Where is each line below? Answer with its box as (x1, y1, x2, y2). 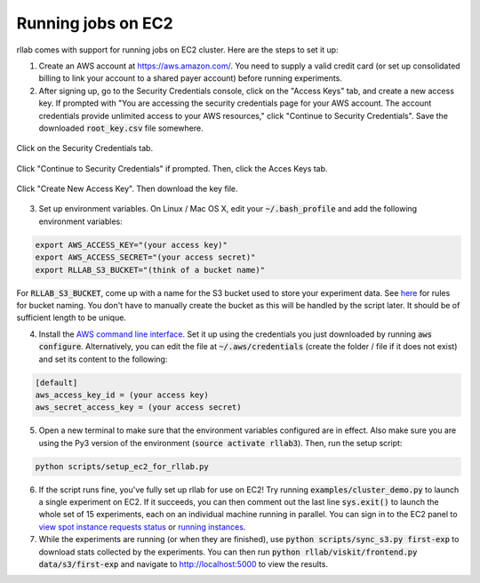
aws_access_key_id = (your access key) (35, 389, 209, 400)
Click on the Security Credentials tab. (16, 143, 154, 154)
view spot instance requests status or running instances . (38, 521, 246, 532)
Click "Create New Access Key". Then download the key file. (16, 183, 239, 195)
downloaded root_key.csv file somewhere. (38, 123, 204, 133)
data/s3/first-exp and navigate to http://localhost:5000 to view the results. (38, 559, 329, 569)
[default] (35, 378, 78, 387)
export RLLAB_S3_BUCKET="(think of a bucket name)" (35, 265, 266, 275)
